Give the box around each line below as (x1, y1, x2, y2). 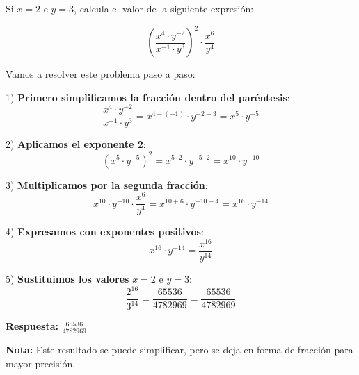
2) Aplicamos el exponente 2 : (6, 137, 146, 151)
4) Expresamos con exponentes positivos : (6, 224, 204, 239)
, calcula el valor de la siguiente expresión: (74, 1, 254, 15)
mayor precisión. (6, 356, 76, 370)
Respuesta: (6, 319, 58, 333)
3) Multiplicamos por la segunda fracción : (6, 177, 208, 192)
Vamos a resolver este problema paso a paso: (6, 67, 196, 81)
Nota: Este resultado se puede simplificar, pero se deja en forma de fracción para (6, 342, 353, 357)
